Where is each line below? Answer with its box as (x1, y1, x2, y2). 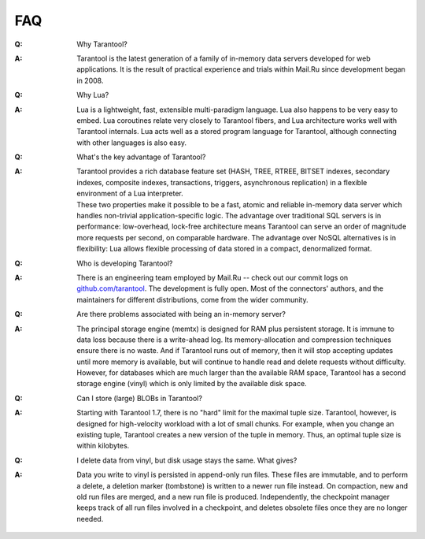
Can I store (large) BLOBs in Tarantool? (76, 393, 202, 403)
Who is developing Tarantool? (76, 258, 173, 268)
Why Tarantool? (76, 39, 128, 49)
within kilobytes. (76, 441, 130, 451)
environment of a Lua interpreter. (76, 189, 184, 199)
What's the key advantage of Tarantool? (76, 152, 206, 162)
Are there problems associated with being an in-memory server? (76, 310, 286, 319)
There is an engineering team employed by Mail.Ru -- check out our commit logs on (76, 273, 349, 282)
